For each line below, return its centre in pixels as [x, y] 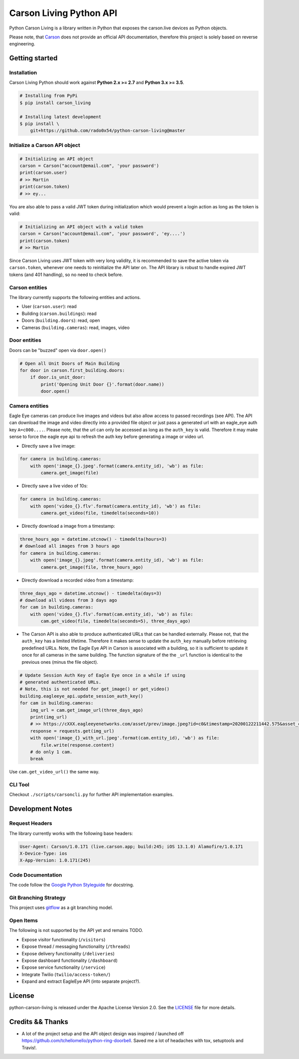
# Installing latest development [61, 117]
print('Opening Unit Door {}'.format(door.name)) [102, 384]
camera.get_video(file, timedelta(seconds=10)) [100, 513]
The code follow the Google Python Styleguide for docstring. [72, 885]
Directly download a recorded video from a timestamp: [78, 580]
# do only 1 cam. [51, 752]
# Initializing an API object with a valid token [81, 227]
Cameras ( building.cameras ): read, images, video [75, 327]
